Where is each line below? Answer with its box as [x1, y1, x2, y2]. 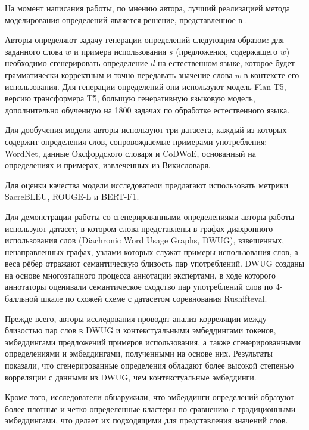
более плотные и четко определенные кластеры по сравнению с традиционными [5, 402, 296, 414]
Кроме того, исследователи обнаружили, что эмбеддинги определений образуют [5, 391, 294, 403]
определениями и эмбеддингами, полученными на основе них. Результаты [5, 347, 273, 360]
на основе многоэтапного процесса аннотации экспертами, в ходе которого [5, 268, 276, 281]
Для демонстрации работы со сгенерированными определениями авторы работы [5, 210, 295, 222]
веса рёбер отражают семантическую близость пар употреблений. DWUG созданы [5, 257, 305, 270]
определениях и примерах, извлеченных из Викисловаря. [5, 159, 211, 171]
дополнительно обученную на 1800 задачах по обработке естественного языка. [5, 103, 290, 116]
